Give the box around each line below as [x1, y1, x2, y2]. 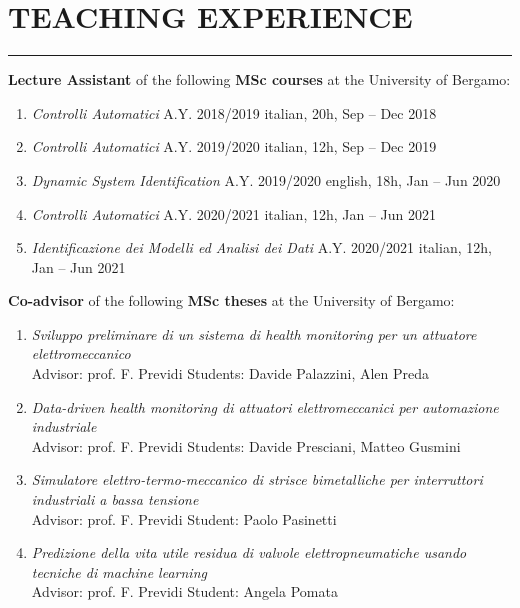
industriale [31, 416, 97, 437]
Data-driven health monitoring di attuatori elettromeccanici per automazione [31, 396, 499, 417]
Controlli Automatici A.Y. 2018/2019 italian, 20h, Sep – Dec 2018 [31, 102, 437, 123]
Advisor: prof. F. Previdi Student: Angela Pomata [31, 581, 338, 602]
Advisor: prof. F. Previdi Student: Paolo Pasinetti [31, 508, 337, 529]
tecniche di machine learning [31, 561, 207, 582]
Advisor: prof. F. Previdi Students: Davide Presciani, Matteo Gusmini [31, 435, 461, 456]
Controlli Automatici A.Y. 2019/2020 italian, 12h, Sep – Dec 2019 [31, 136, 437, 157]
